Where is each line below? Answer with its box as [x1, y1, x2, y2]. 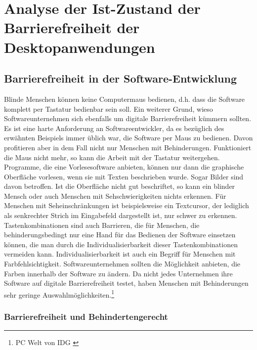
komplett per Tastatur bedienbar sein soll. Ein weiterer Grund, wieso [4, 103, 213, 114]
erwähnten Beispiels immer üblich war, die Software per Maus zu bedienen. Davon [4, 132, 253, 143]
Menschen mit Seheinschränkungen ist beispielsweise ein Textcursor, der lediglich [4, 200, 249, 211]
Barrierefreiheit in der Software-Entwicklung [4, 71, 237, 86]
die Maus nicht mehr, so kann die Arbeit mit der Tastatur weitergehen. [4, 152, 220, 162]
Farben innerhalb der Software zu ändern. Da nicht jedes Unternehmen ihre [4, 268, 233, 278]
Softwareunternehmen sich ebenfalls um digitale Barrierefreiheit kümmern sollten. [4, 113, 252, 124]
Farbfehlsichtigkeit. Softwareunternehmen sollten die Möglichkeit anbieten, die [4, 259, 241, 269]
